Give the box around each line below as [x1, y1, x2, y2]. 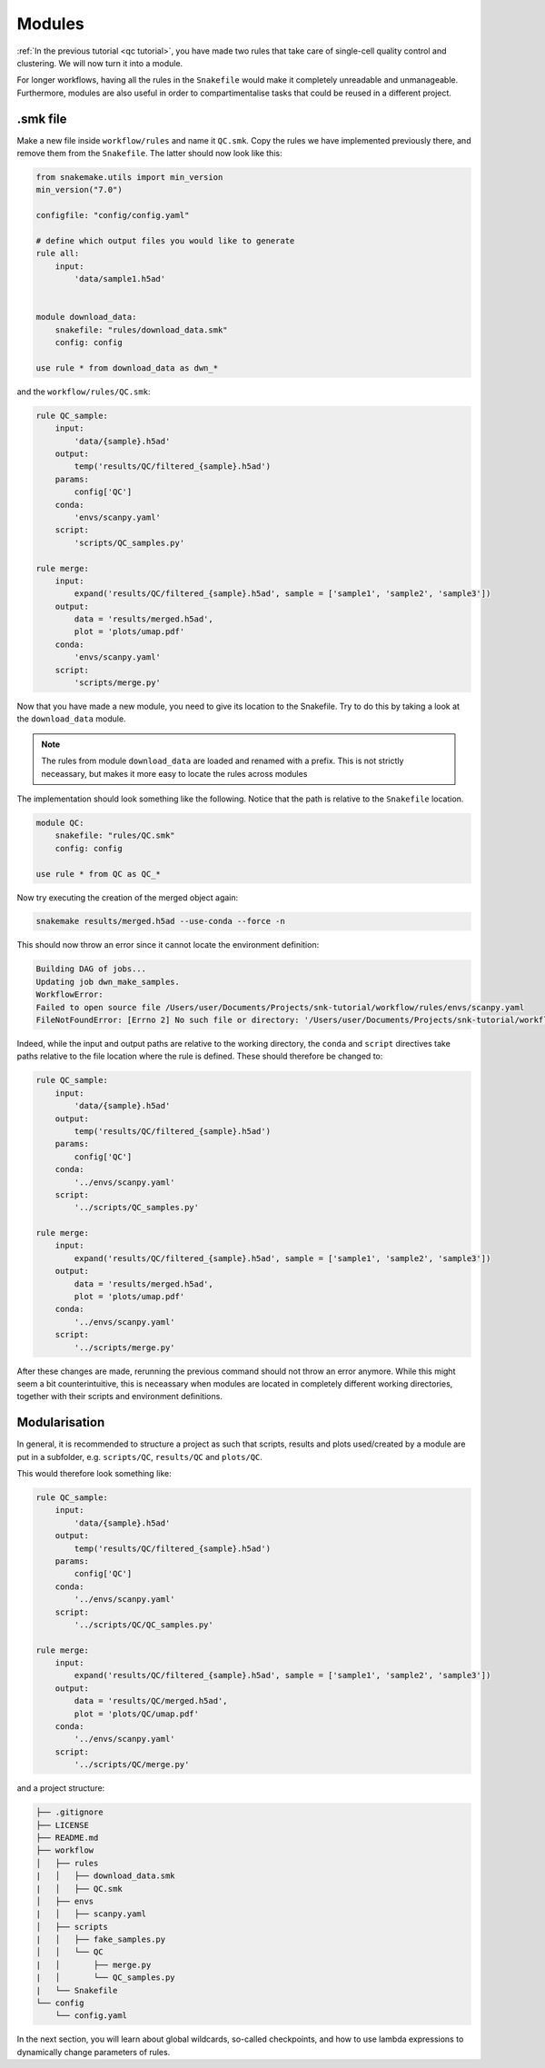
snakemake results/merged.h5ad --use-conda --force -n [35, 916, 285, 927]
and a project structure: [16, 1783, 105, 1794]
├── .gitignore [35, 1807, 104, 1817]
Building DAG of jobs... [35, 964, 147, 974]
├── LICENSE [35, 1820, 90, 1830]
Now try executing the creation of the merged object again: [16, 891, 239, 903]
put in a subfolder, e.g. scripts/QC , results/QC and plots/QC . [16, 1451, 263, 1462]
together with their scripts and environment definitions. [16, 1391, 223, 1402]
